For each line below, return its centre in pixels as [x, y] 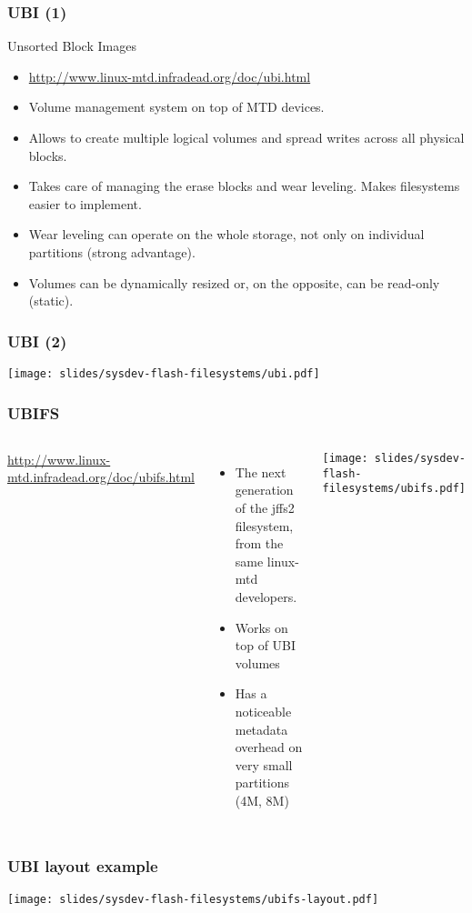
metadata [261, 729]
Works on [261, 627]
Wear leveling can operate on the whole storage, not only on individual [226, 234]
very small [264, 764]
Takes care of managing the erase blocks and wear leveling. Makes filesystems [244, 186]
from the [259, 543]
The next [261, 472]
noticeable [263, 711]
